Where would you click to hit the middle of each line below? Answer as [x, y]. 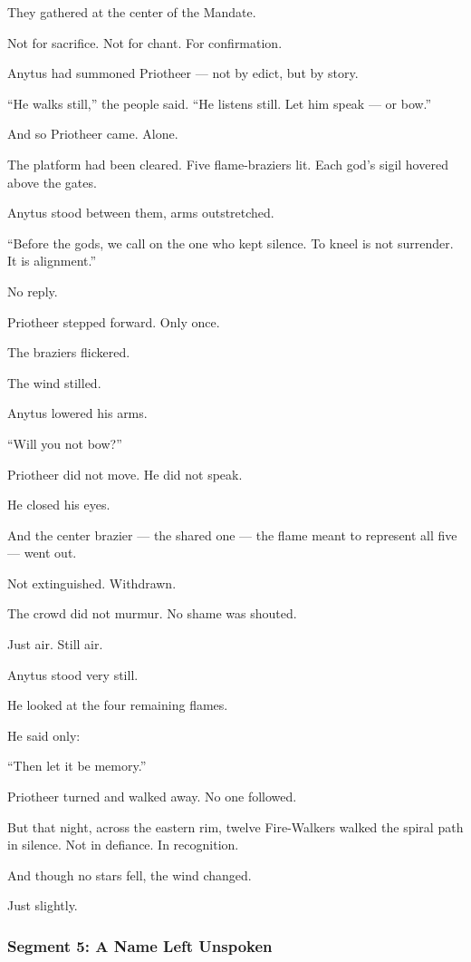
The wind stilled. [54, 382]
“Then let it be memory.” [77, 766]
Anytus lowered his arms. [77, 413]
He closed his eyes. [59, 505]
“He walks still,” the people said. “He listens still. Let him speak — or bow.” [220, 103]
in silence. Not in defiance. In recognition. [123, 845]
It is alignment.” [52, 261]
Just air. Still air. [55, 644]
